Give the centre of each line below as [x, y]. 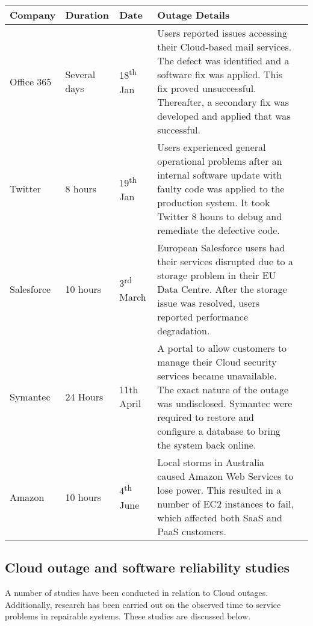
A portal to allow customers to [222, 348]
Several [80, 74]
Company [33, 15]
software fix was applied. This [220, 74]
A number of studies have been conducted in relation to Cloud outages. [137, 593]
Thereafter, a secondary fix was [223, 102]
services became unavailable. [217, 376]
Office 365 [31, 81]
